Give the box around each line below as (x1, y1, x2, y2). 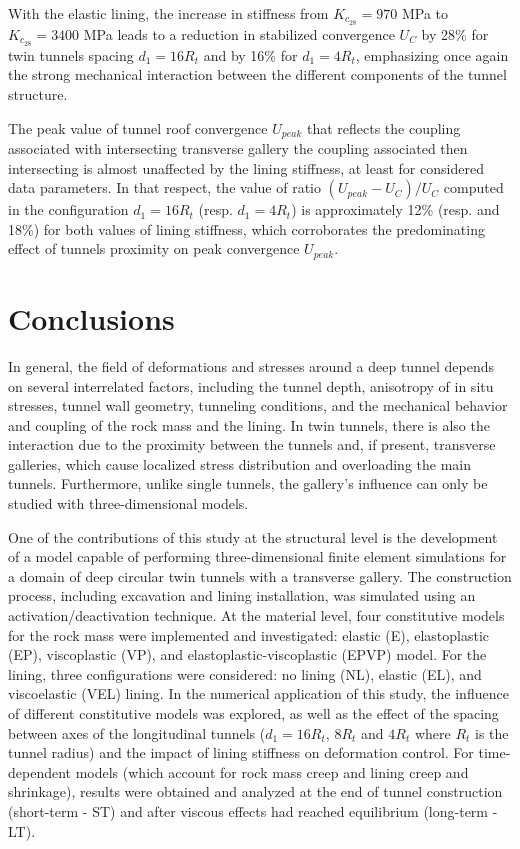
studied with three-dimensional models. (8, 493, 249, 514)
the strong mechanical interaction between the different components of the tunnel (8, 64, 507, 85)
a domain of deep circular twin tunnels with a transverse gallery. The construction (8, 565, 512, 586)
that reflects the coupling (306, 117, 461, 138)
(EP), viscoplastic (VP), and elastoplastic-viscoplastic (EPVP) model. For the (8, 644, 487, 665)
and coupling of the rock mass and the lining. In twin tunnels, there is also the (8, 414, 490, 435)
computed (443, 177, 504, 198)
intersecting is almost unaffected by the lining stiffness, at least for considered (8, 157, 484, 178)
